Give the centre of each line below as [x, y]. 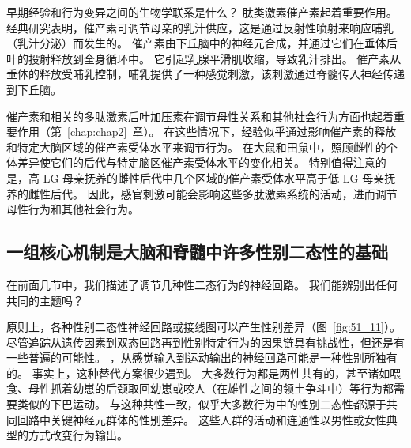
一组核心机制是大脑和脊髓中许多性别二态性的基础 [197, 252]
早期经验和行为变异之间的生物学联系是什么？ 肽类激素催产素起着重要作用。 [202, 12]
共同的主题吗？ [45, 300]
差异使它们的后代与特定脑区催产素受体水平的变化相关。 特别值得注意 [196, 162]
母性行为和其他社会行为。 [73, 209]
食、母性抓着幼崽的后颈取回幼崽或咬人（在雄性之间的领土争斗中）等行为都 [200, 388]
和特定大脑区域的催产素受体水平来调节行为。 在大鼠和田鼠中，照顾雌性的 [196, 147]
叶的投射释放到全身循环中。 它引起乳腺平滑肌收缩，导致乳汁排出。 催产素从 [204, 58]
